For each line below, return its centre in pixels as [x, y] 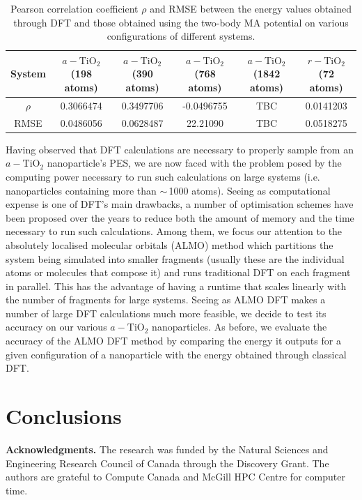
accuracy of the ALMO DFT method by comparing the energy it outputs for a [173, 341]
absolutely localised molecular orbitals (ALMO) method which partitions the [170, 244]
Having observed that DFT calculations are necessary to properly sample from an [180, 149]
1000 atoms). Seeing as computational [250, 190]
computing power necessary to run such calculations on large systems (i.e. [163, 176]
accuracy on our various [56, 327]
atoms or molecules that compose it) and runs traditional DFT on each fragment [178, 272]
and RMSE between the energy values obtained [251, 8]
